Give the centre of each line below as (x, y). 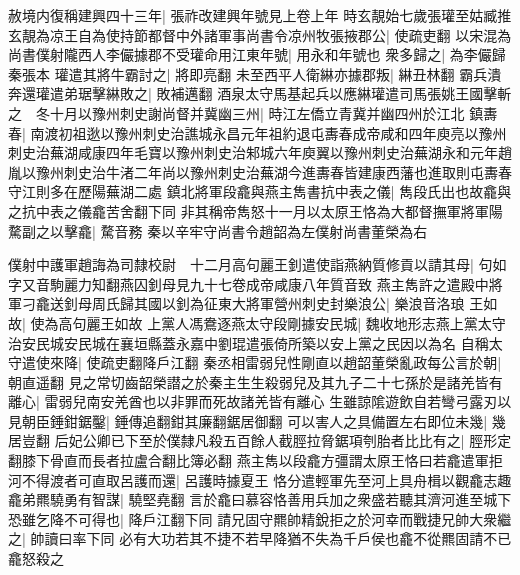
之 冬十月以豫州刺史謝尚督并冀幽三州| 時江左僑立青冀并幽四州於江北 (236, 112)
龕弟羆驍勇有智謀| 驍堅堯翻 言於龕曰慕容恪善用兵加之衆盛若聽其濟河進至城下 (260, 499)
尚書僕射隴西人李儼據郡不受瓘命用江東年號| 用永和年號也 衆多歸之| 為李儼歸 (257, 54)
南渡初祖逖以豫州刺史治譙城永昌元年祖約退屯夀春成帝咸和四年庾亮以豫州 (268, 132)
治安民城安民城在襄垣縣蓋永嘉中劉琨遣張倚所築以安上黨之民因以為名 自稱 (248, 342)
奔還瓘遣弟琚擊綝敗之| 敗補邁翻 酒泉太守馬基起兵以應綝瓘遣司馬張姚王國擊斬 (260, 93)
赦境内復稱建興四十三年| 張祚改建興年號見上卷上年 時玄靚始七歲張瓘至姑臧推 (260, 15)
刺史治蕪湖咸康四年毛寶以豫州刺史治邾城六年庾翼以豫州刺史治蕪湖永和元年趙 (260, 152)
